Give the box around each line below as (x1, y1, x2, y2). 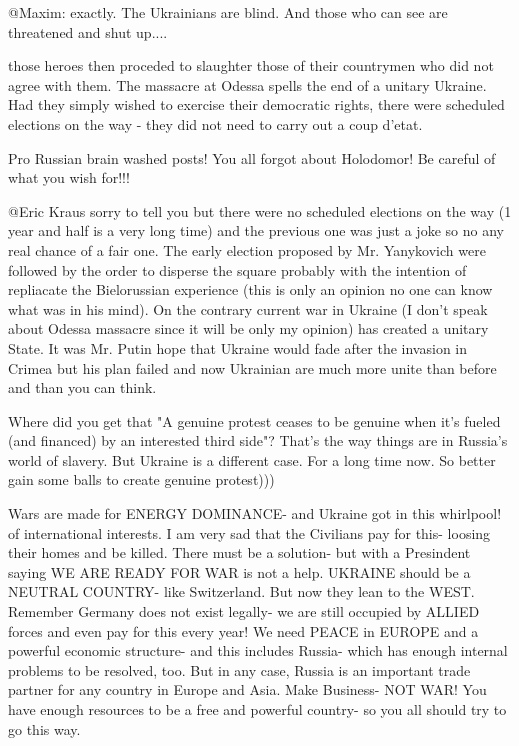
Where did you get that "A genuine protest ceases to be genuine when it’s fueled (8, 410, 501, 431)
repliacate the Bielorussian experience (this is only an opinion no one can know (8, 279, 493, 300)
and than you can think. (8, 377, 157, 398)
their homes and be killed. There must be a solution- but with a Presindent (8, 542, 471, 563)
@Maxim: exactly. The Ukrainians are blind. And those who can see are (8, 2, 448, 22)
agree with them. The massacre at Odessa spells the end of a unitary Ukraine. (8, 74, 487, 95)
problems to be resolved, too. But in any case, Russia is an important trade (8, 659, 471, 680)
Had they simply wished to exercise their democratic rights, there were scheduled (8, 94, 505, 115)
